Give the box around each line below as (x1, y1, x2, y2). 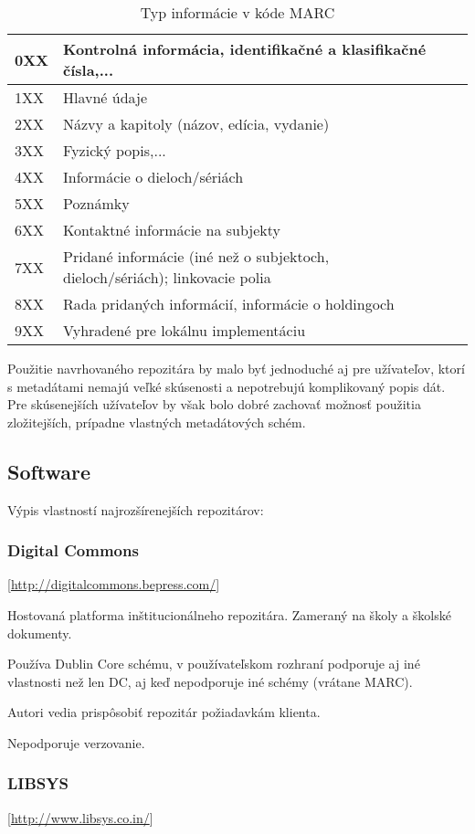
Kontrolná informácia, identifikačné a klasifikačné (63, 38, 427, 59)
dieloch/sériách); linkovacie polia (63, 267, 271, 288)
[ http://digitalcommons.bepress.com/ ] (7, 575, 220, 594)
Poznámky (63, 193, 130, 214)
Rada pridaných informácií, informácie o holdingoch (63, 293, 395, 314)
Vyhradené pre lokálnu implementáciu (63, 320, 306, 341)
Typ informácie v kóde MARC (140, 2, 335, 23)
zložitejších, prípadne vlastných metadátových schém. (7, 412, 306, 431)
